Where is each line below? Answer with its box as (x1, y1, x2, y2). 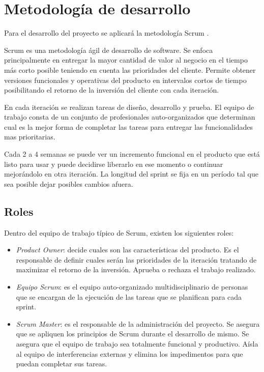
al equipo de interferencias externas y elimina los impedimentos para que (16, 348, 243, 359)
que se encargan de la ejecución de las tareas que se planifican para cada (16, 291, 242, 302)
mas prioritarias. (4, 131, 55, 142)
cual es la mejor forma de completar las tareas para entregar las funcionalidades (4, 121, 253, 132)
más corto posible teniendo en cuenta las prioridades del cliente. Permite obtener (4, 64, 256, 75)
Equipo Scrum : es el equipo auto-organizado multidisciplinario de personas (16, 281, 248, 292)
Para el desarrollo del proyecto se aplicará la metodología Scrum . (4, 27, 209, 38)
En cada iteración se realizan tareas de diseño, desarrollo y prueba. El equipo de (4, 101, 254, 112)
